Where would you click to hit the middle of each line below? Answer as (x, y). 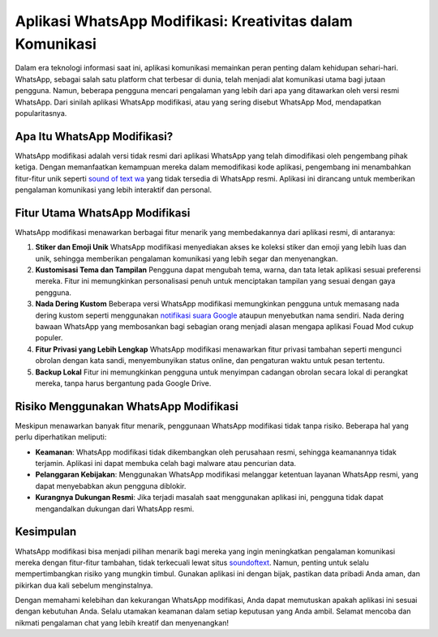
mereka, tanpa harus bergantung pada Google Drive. (123, 383)
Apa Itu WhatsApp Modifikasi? (94, 137)
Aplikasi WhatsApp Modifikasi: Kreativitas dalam (184, 21)
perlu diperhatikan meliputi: (61, 437)
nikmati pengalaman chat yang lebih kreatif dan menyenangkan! (122, 622)
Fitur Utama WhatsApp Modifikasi (103, 213)
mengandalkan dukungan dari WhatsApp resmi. (115, 509)
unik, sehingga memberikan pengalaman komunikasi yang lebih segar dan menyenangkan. (187, 259)
